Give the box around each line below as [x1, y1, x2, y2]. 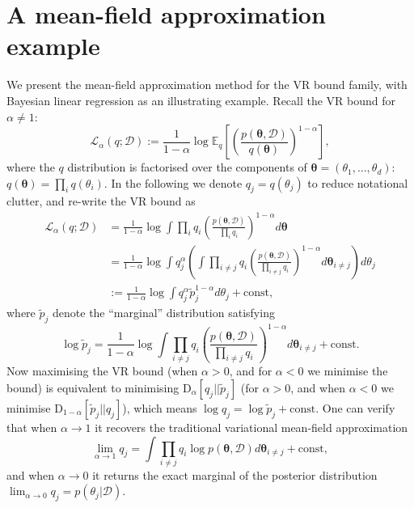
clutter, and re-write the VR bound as [6, 193, 196, 210]
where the [6, 159, 55, 176]
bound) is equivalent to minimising [6, 379, 180, 396]
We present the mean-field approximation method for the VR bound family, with [6, 76, 408, 93]
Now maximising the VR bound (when [6, 362, 198, 379]
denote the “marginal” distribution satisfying [53, 304, 275, 321]
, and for [229, 362, 272, 379]
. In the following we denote [103, 174, 243, 191]
